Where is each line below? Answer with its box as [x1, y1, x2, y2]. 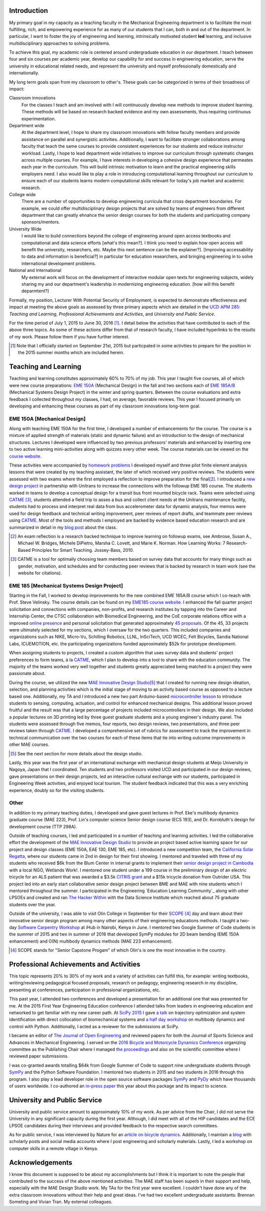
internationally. [9, 70, 39, 76]
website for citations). [18, 570, 62, 576]
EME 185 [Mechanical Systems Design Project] [9, 582, 123, 589]
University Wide [9, 226, 42, 232]
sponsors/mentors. [21, 219, 60, 225]
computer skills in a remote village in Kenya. [9, 1145, 99, 1151]
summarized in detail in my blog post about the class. [9, 524, 118, 530]
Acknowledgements [9, 1158, 72, 1167]
